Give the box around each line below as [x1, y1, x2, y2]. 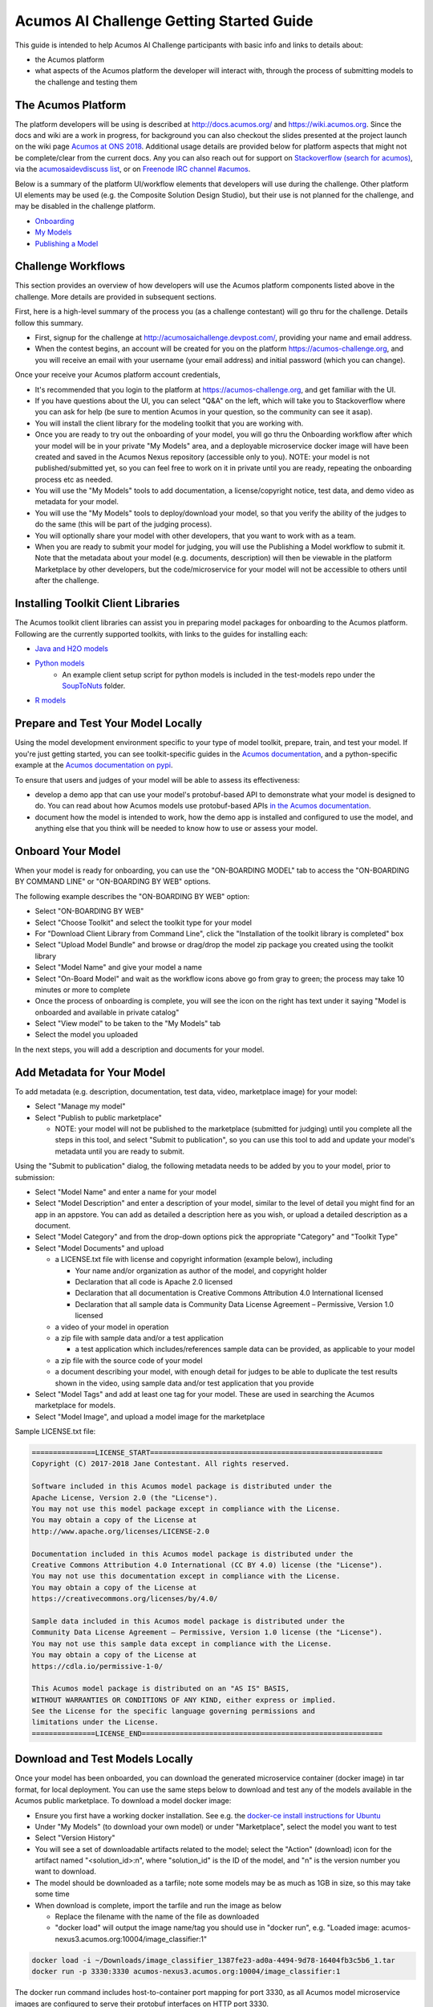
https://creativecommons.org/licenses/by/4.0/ [31, 1594, 218, 1603]
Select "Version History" [34, 1833, 115, 1842]
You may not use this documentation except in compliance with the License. [31, 1572, 341, 1581]
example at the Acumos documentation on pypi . [14, 760, 173, 770]
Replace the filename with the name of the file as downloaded [55, 1911, 260, 1922]
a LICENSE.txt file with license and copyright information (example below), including [55, 1255, 333, 1264]
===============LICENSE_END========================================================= [31, 1728, 383, 1738]
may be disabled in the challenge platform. [14, 202, 156, 211]
